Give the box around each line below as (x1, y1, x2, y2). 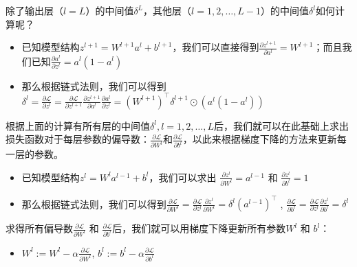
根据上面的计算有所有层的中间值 (6, 118, 150, 132)
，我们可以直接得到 (172, 40, 259, 54)
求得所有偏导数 (6, 221, 73, 235)
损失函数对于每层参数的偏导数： (6, 132, 150, 146)
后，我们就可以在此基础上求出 (213, 118, 349, 132)
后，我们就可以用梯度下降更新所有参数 (112, 221, 286, 235)
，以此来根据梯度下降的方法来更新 (182, 132, 337, 146)
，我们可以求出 (149, 170, 217, 184)
